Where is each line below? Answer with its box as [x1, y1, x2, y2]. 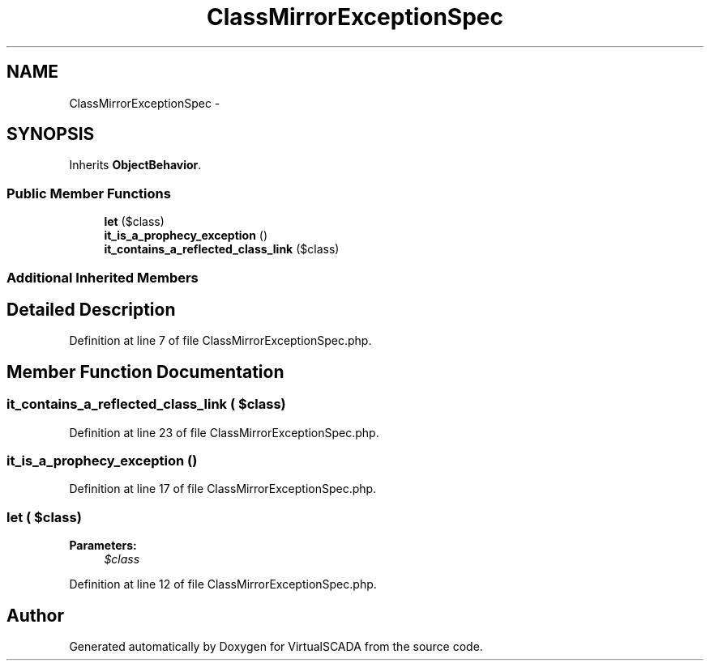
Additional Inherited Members [6, 269, 199, 286]
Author [6, 605, 64, 626]
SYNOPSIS [6, 124, 95, 145]
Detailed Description [6, 299, 176, 320]
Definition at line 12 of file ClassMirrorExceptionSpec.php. [69, 577, 377, 592]
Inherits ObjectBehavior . [69, 158, 202, 172]
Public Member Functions [6, 185, 171, 202]
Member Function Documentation [6, 361, 284, 382]
